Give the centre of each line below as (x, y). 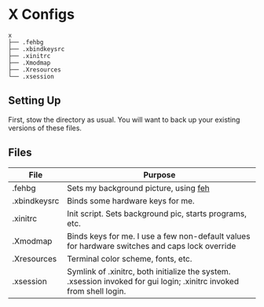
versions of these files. (45, 128)
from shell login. (96, 291)
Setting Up (35, 101)
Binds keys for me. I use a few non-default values (158, 236)
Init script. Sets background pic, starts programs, (157, 214)
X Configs (41, 15)
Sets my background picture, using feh (138, 188)
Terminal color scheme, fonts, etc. (129, 258)
